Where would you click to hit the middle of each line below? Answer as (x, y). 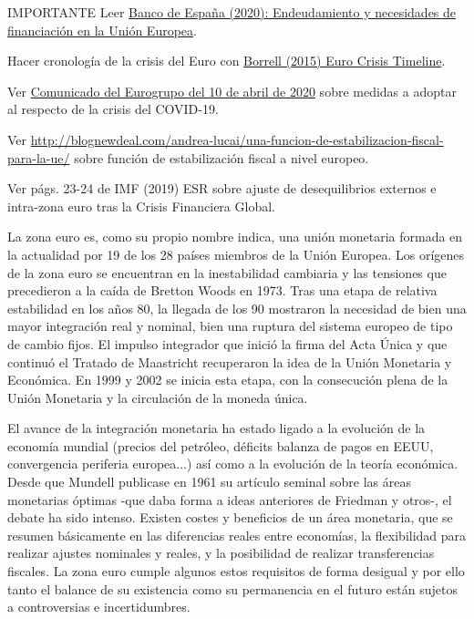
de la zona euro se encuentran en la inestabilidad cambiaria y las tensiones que (227, 272)
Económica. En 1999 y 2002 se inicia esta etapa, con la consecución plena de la (228, 380)
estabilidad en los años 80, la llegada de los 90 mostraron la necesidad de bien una (237, 308)
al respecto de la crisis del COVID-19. (113, 109)
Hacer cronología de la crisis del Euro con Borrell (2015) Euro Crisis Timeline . (227, 61)
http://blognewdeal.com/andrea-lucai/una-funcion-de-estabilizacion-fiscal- (237, 139)
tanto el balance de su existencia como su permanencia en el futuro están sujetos (232, 588)
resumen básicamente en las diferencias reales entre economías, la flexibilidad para (237, 535)
